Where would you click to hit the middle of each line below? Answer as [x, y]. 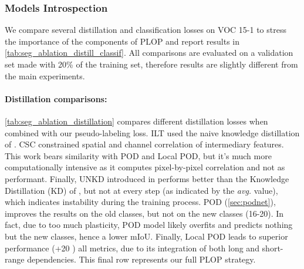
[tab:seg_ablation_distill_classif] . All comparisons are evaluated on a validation [149, 53]
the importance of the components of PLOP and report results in [122, 41]
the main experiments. [45, 75]
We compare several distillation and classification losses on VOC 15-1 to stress [146, 30]
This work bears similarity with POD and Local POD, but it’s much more [138, 155]
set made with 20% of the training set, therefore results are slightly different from [151, 64]
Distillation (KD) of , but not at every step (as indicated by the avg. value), [141, 190]
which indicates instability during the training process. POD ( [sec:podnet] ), [140, 202]
